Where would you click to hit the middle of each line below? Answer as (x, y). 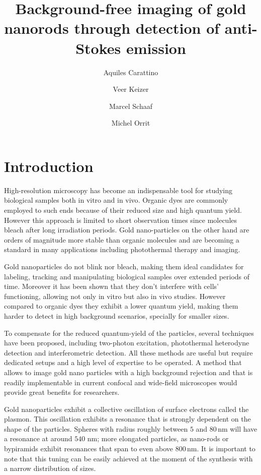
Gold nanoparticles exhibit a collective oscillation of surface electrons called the (126, 409)
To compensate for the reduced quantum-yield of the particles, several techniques (129, 333)
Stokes (98, 48)
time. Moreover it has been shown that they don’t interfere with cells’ (111, 286)
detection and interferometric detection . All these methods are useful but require (128, 352)
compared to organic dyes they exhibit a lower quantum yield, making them (121, 306)
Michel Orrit (131, 123)
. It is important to (226, 449)
